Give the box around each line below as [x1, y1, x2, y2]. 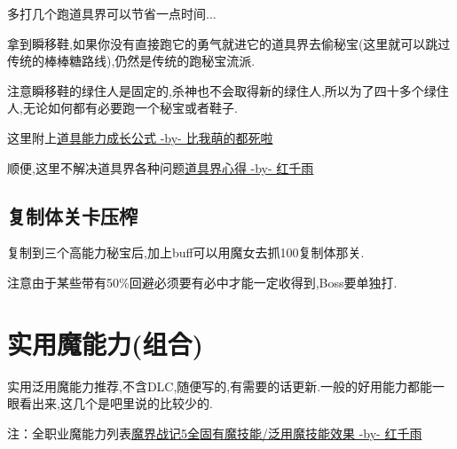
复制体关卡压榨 [7, 201, 138, 229]
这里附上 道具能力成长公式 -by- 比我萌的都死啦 [7, 128, 273, 146]
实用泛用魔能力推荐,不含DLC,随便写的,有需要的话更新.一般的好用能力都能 [7, 376, 433, 395]
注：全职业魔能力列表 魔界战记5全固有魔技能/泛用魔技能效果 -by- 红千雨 [7, 423, 422, 442]
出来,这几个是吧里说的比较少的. [31, 394, 213, 413]
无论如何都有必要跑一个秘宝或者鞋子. [22, 98, 238, 117]
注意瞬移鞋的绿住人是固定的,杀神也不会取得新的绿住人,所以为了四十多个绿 [7, 81, 437, 99]
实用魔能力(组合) [7, 325, 204, 361]
